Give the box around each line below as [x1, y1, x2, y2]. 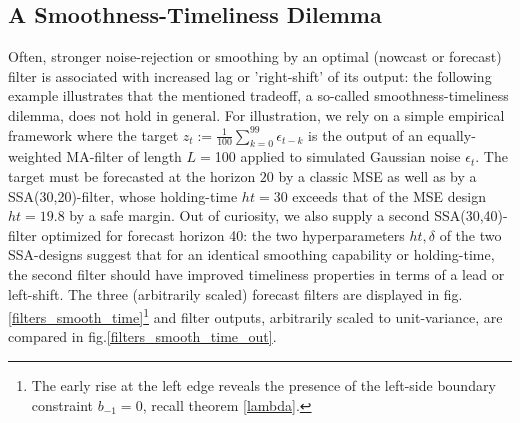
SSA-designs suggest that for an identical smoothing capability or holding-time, [8, 244, 495, 265]
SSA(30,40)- [434, 205, 508, 226]
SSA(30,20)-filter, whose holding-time [8, 185, 238, 206]
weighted [8, 146, 62, 167]
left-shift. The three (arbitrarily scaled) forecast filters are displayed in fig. [8, 283, 463, 304]
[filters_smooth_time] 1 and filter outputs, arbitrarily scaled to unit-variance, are [8, 304, 503, 327]
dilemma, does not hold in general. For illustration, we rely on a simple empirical [8, 104, 505, 125]
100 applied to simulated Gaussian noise [214, 146, 461, 167]
